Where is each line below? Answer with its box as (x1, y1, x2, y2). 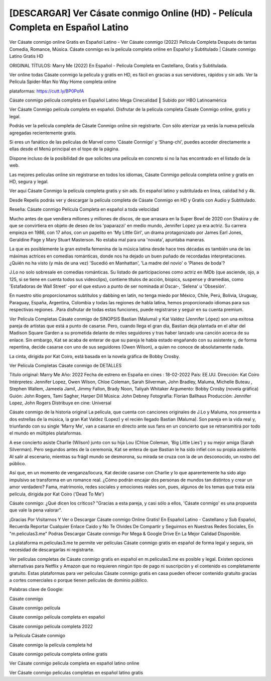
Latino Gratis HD (9, 53, 44, 59)
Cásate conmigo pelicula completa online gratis (9, 651, 108, 657)
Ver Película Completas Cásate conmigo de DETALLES (9, 362, 122, 368)
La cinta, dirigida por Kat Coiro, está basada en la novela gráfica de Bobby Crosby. (9, 353, 180, 359)
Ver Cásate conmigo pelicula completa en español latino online (9, 660, 140, 666)
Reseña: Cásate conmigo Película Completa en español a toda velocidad (9, 206, 159, 212)
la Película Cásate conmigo (9, 633, 65, 639)
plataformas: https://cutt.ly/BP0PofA (9, 88, 84, 94)
